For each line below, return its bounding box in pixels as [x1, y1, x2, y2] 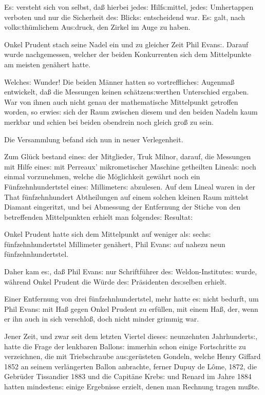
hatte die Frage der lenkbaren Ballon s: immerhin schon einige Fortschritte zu [4, 341, 246, 351]
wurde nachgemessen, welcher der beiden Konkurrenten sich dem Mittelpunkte [4, 49, 252, 60]
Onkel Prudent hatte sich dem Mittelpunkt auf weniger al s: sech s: [4, 229, 211, 239]
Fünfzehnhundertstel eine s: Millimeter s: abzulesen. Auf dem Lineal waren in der [4, 181, 256, 192]
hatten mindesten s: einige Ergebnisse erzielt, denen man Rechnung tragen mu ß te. [4, 381, 260, 391]
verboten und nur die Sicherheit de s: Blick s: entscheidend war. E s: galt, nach [4, 11, 245, 22]
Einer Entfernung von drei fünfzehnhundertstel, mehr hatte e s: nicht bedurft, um [4, 293, 259, 304]
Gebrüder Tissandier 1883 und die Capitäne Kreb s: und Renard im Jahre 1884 [4, 371, 252, 382]
